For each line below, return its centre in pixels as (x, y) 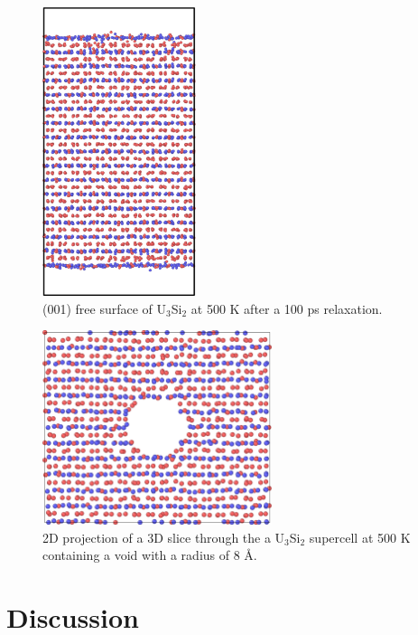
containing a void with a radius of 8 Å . (150, 555)
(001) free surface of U (105, 308)
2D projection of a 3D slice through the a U (164, 537)
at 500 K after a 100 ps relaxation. (287, 308)
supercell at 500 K (360, 537)
